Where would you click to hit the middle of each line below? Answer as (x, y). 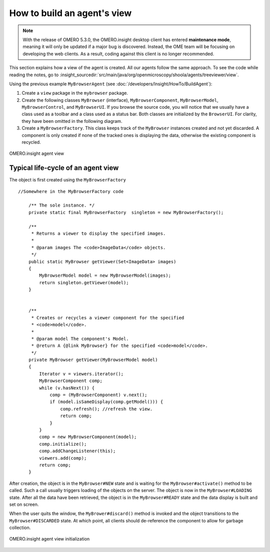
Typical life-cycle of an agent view (64, 168)
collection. (20, 528)
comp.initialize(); (63, 444)
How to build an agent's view (70, 13)
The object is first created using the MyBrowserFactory (67, 180)
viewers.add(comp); (63, 458)
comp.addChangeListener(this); (77, 451)
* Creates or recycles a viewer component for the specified (108, 318)
